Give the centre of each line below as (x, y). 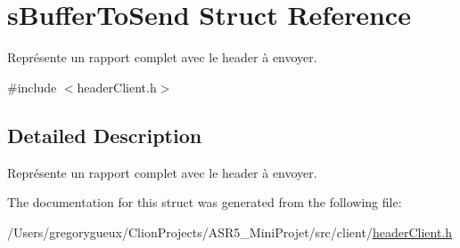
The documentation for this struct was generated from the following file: (205, 202)
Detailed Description (105, 135)
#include (32, 87)
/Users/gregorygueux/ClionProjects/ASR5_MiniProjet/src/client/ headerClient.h (230, 232)
